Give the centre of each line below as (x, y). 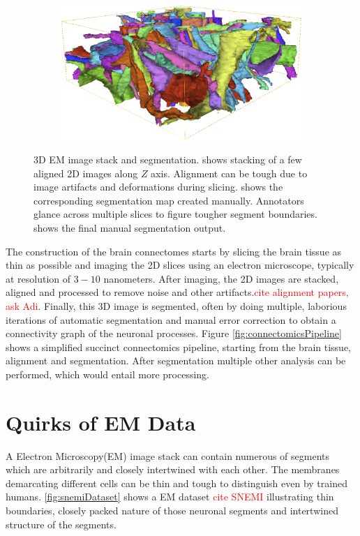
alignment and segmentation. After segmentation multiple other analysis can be (176, 360)
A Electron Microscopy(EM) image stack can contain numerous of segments (168, 455)
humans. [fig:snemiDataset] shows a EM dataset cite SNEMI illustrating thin (170, 497)
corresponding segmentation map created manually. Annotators (169, 200)
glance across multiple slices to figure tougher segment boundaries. (175, 214)
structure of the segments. (61, 524)
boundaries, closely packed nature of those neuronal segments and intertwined (172, 511)
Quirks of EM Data (101, 422)
